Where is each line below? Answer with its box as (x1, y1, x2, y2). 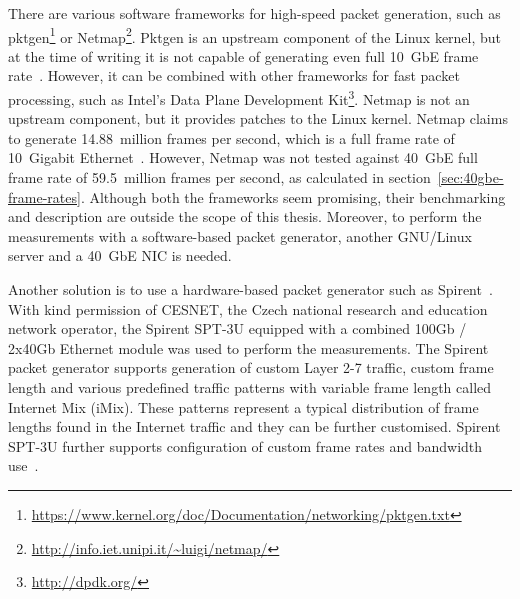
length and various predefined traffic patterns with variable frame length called (8, 377, 492, 397)
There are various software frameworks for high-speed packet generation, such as (8, 3, 501, 23)
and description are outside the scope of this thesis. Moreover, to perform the (8, 206, 482, 227)
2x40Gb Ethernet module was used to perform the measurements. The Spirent (8, 337, 489, 358)
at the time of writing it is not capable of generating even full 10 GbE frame (8, 45, 479, 66)
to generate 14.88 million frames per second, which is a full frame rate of (8, 127, 455, 148)
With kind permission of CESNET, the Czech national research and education (8, 298, 488, 319)
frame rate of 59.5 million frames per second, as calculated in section (8, 167, 431, 188)
